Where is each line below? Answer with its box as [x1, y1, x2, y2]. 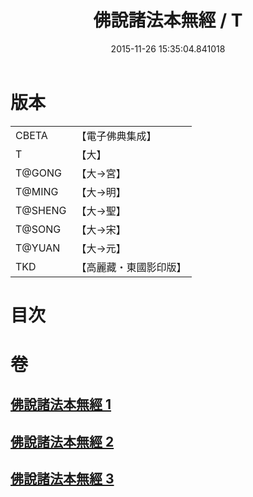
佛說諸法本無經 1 [10, 396, 112, 413]
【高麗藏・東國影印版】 [76, 260, 187, 274]
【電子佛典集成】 [76, 129, 157, 143]
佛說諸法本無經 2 [10, 433, 115, 450]
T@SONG [15, 222, 62, 236]
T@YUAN [15, 241, 61, 255]
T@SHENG [15, 203, 67, 217]
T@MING [15, 184, 59, 198]
